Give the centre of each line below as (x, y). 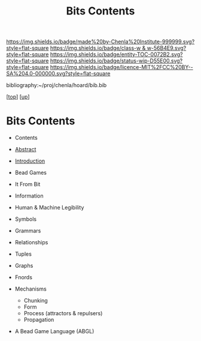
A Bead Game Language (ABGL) (54, 331)
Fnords (24, 277)
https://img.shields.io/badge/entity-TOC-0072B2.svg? (116, 55)
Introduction (30, 161)
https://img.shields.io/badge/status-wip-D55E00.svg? (116, 61)
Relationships (31, 243)
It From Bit (28, 184)
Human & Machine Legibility (49, 208)
